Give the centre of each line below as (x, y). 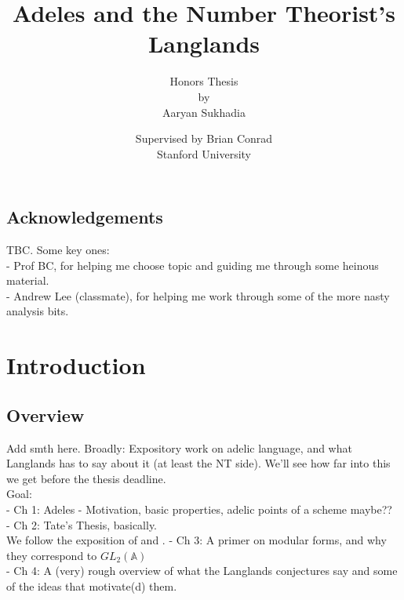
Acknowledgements (85, 217)
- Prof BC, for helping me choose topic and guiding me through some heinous (193, 265)
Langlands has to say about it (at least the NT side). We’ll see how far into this (198, 463)
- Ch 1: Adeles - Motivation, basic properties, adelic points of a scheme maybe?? (199, 509)
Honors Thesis (204, 81)
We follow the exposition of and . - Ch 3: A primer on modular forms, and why (197, 540)
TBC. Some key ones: (58, 250)
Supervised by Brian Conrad (204, 138)
